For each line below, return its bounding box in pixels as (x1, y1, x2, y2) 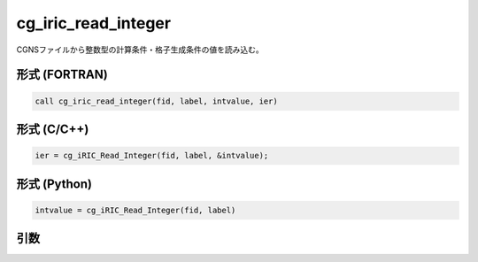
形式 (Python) (16, 176, 93, 191)
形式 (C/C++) (16, 121, 89, 136)
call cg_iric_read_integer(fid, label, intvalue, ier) (35, 96, 278, 106)
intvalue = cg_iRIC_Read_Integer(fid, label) (35, 204, 236, 215)
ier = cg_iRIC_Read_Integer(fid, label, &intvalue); (35, 150, 269, 161)
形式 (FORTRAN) (16, 67, 108, 82)
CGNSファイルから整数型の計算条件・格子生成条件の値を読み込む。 (16, 44, 265, 55)
